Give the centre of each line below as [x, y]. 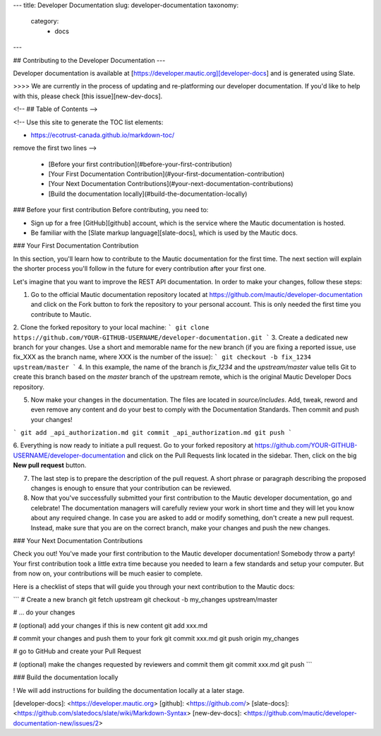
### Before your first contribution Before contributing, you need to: [111, 210]
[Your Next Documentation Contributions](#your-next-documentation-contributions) [171, 184]
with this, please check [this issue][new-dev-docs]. [88, 96]
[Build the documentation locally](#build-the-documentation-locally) [148, 194]
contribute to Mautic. [61, 314]
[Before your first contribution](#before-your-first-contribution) [140, 164]
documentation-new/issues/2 [56, 723]
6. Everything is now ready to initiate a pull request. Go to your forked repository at [133, 445]
